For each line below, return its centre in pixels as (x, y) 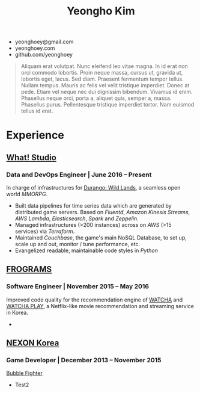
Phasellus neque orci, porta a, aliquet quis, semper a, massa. (96, 98)
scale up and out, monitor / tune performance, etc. (77, 244)
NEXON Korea (33, 343)
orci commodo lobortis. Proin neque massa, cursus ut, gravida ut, (102, 73)
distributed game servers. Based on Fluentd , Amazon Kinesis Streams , (102, 212)
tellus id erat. (37, 111)
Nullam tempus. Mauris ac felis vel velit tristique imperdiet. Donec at (105, 85)
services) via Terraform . (45, 231)
